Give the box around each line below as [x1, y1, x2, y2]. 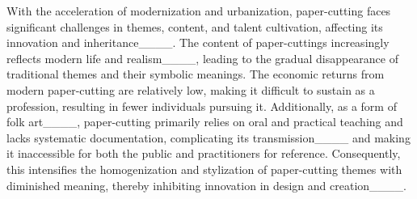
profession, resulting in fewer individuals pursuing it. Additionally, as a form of [6, 97, 397, 114]
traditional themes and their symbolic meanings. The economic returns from [6, 66, 385, 83]
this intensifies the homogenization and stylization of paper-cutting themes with [6, 160, 402, 177]
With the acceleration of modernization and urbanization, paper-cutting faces [6, 2, 391, 19]
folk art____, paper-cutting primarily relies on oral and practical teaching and [6, 113, 403, 130]
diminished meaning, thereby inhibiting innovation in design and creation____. [6, 176, 406, 193]
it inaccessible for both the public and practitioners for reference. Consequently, [6, 145, 401, 162]
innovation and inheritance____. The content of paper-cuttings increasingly [6, 34, 390, 51]
